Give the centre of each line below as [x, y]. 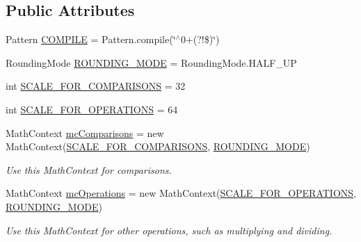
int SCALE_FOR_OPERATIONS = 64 [92, 109]
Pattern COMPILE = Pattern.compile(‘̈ [91, 39]
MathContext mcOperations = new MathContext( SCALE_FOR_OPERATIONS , [181, 193]
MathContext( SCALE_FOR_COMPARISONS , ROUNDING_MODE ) [158, 146]
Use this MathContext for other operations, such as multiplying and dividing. [169, 230]
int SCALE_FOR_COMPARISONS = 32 [96, 86]
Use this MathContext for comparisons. [89, 169]
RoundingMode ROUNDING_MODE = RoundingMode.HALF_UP [151, 62]
